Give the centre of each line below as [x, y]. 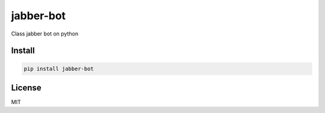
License [26, 87]
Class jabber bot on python [45, 34]
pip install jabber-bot [59, 69]
